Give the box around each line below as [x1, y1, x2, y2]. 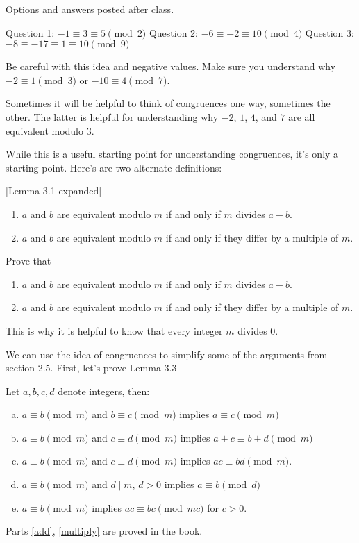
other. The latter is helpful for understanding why [6, 109, 219, 124]
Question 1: [6, 25, 55, 40]
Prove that [6, 253, 51, 268]
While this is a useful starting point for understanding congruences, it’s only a [6, 147, 339, 161]
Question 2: [149, 25, 199, 40]
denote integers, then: [58, 383, 150, 398]
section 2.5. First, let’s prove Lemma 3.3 [6, 360, 177, 375]
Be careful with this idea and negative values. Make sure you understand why [6, 59, 336, 74]
